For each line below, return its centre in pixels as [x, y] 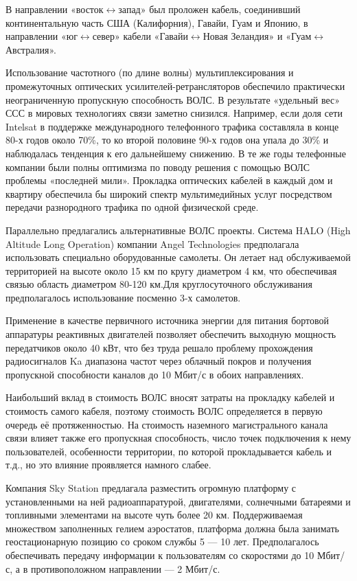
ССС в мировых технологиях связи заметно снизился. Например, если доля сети [174, 113]
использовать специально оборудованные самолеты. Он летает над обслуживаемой [178, 257]
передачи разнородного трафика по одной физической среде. [132, 207]
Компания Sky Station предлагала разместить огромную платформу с [151, 488]
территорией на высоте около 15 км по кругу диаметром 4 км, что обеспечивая [171, 270]
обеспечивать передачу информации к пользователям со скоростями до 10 [160, 555]
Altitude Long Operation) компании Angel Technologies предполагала [152, 243]
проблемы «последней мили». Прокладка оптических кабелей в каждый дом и [169, 180]
